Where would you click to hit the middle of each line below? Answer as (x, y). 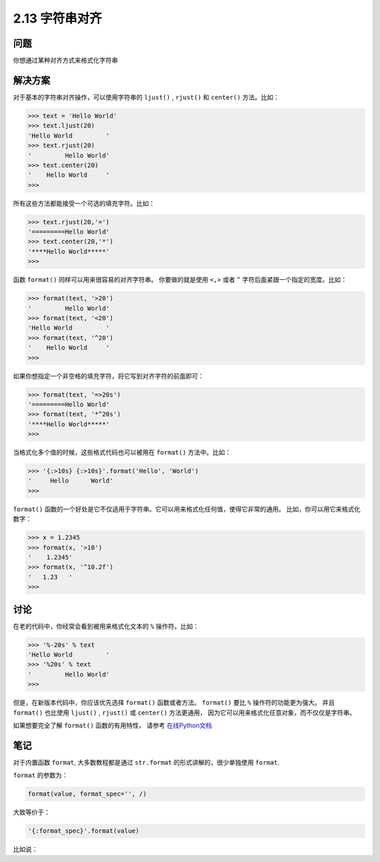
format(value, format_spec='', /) (87, 794)
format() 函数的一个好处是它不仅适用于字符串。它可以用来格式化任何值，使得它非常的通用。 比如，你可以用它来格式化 (187, 509)
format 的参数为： (40, 775)
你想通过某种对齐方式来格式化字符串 (65, 61)
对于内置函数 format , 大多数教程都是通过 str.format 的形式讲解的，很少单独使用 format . (146, 762)
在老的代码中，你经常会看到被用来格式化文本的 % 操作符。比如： (106, 626)
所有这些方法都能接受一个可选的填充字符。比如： (84, 203)
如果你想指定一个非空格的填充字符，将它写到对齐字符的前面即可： (108, 376)
